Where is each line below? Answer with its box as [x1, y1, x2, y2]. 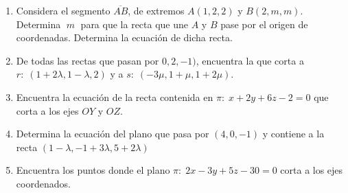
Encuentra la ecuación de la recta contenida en [16, 89, 213, 104]
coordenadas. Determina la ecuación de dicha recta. [16, 30, 233, 45]
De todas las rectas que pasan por [16, 53, 159, 67]
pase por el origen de [220, 16, 308, 31]
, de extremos [128, 3, 185, 17]
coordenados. [16, 176, 71, 190]
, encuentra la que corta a [196, 53, 304, 67]
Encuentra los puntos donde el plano [16, 163, 170, 177]
